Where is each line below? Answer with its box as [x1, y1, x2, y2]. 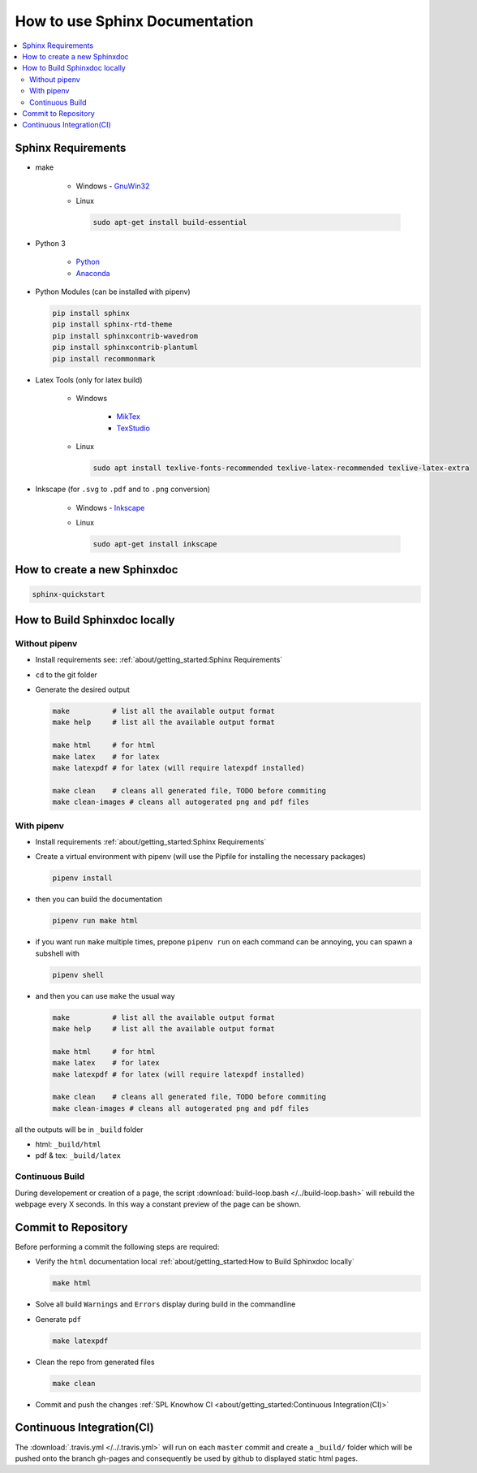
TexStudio [116, 423, 150, 433]
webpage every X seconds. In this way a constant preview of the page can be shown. [15, 1199, 302, 1209]
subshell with [35, 948, 80, 958]
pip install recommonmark [52, 354, 156, 363]
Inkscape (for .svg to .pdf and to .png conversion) [35, 484, 211, 495]
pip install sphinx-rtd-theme [52, 320, 173, 329]
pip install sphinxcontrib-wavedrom [52, 331, 199, 340]
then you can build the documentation [35, 894, 162, 905]
